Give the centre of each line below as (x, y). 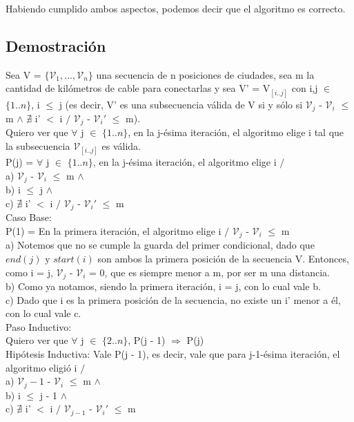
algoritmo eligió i (41, 367)
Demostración (56, 45)
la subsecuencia (38, 146)
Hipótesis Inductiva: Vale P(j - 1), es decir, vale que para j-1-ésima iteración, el (173, 354)
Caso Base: (29, 217)
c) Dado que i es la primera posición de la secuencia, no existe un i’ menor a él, (173, 299)
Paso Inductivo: (39, 326)
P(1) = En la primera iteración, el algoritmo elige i (114, 230)
